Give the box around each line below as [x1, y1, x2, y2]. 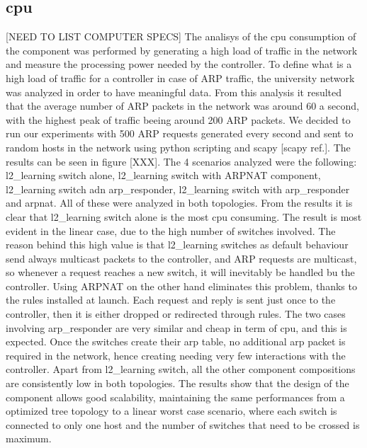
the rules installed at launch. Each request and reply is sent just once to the [6, 292, 336, 307]
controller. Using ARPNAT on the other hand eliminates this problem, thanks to [6, 278, 357, 293]
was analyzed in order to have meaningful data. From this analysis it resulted [6, 84, 342, 99]
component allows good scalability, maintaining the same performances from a [6, 389, 345, 404]
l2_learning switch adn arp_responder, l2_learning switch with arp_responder [6, 181, 350, 196]
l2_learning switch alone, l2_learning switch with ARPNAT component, [6, 168, 321, 183]
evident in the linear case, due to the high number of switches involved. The [6, 223, 336, 238]
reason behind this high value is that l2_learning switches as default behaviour [6, 237, 349, 252]
